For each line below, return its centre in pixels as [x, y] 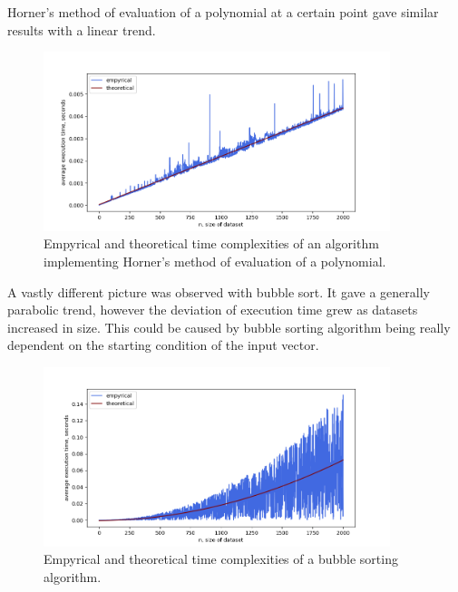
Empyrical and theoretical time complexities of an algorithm [211, 243]
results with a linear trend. [82, 29]
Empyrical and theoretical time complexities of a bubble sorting [221, 559]
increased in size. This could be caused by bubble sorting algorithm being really [229, 327]
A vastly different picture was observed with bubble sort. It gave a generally [219, 291]
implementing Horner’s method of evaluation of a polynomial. [215, 261]
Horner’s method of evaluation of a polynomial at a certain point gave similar [223, 12]
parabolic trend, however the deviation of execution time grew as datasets [213, 310]
